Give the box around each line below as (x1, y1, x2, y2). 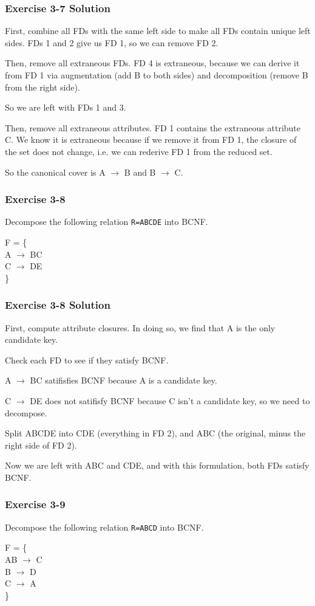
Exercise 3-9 (5, 497, 66, 512)
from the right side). (5, 80, 80, 93)
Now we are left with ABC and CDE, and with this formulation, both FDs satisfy (5, 459, 310, 472)
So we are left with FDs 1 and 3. (5, 101, 126, 114)
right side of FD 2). (5, 438, 77, 451)
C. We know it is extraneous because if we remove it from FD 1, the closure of (5, 133, 297, 146)
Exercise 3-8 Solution (5, 297, 110, 312)
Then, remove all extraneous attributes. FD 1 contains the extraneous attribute (5, 121, 301, 134)
